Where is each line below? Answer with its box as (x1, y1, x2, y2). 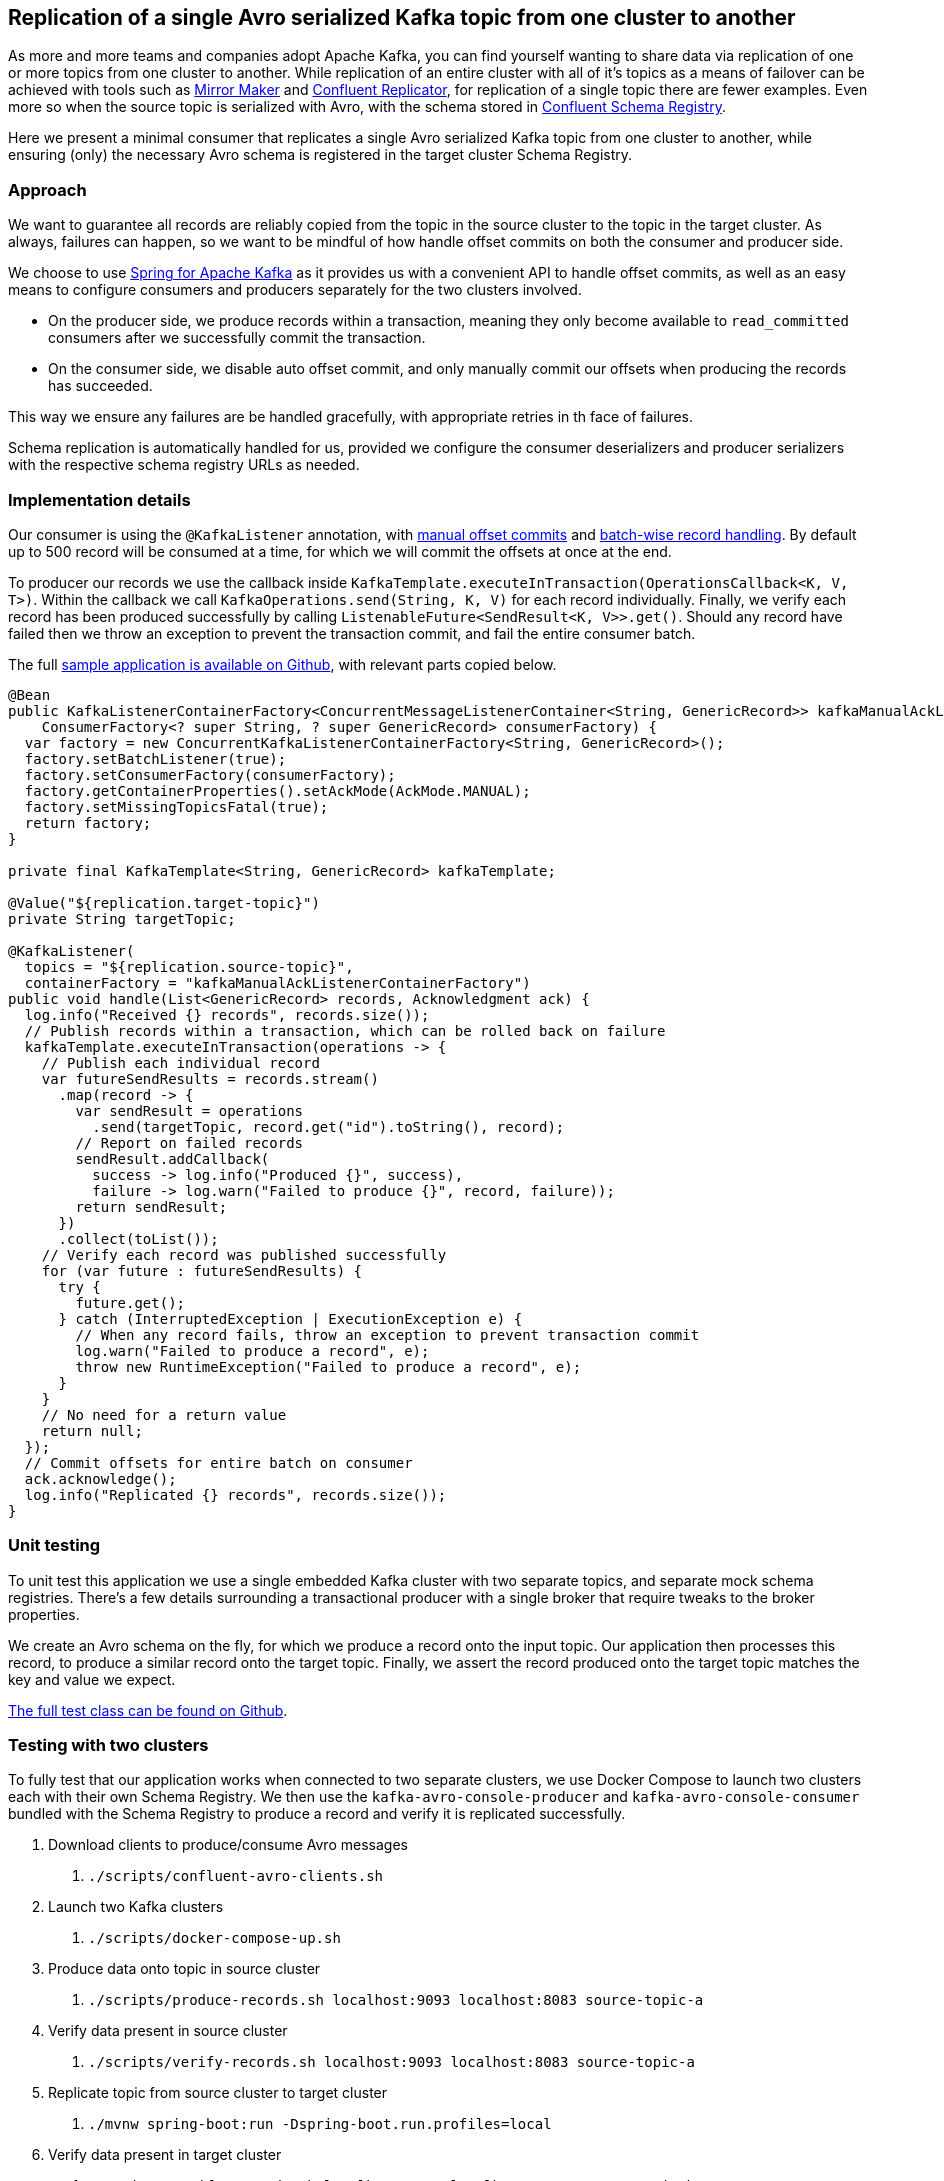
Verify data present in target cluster (48, 2146, 282, 2164)
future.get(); (75, 1294, 186, 1311)
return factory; (24, 814, 152, 831)
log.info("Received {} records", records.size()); (24, 1006, 430, 1023)
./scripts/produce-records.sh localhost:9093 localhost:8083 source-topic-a (88, 1992, 704, 2009)
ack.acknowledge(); (24, 1470, 177, 1487)
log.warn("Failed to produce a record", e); (75, 1342, 430, 1359)
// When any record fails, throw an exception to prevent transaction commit (75, 1326, 700, 1343)
